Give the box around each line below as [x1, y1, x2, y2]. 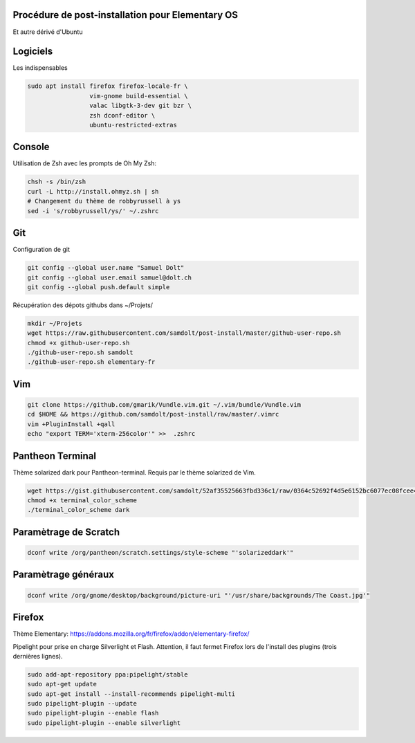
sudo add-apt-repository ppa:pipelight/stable [27, 670, 188, 678]
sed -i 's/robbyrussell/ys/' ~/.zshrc [27, 207, 159, 214]
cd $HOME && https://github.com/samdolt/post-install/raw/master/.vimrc [27, 410, 279, 419]
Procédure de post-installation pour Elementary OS [12, 9, 239, 21]
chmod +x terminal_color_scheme [27, 497, 138, 504]
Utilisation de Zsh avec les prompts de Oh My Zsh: [12, 159, 157, 167]
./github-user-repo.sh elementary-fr [27, 358, 156, 366]
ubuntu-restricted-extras [89, 121, 178, 129]
